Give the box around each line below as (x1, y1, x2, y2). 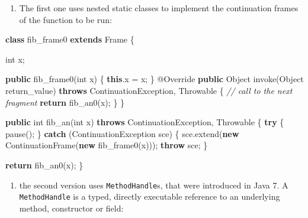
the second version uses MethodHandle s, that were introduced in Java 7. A (19, 178, 288, 191)
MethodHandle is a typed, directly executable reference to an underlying (19, 190, 280, 203)
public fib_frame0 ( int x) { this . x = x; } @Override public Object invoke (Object (5, 73, 304, 85)
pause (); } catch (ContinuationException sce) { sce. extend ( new (5, 127, 239, 139)
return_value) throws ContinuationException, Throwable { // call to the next (5, 84, 293, 96)
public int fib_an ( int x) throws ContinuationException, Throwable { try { (5, 116, 284, 128)
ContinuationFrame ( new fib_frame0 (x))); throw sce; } (5, 139, 208, 151)
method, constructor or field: (19, 201, 124, 214)
